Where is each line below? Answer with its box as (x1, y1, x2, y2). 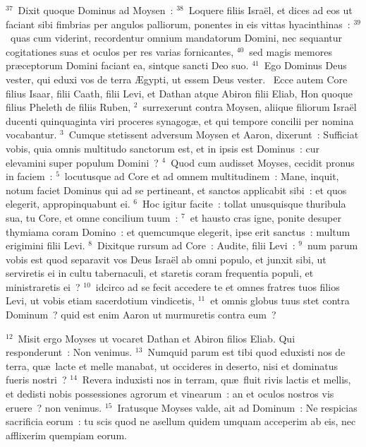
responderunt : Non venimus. (6, 345, 133, 359)
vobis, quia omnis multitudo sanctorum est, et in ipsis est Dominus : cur (6, 141, 319, 155)
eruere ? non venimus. (6, 400, 102, 415)
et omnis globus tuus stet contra (210, 293, 350, 308)
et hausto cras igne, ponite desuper (190, 210, 341, 225)
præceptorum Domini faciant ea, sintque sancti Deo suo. (6, 58, 249, 73)
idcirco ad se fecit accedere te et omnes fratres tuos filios (95, 279, 340, 294)
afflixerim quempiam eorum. (6, 427, 127, 442)
